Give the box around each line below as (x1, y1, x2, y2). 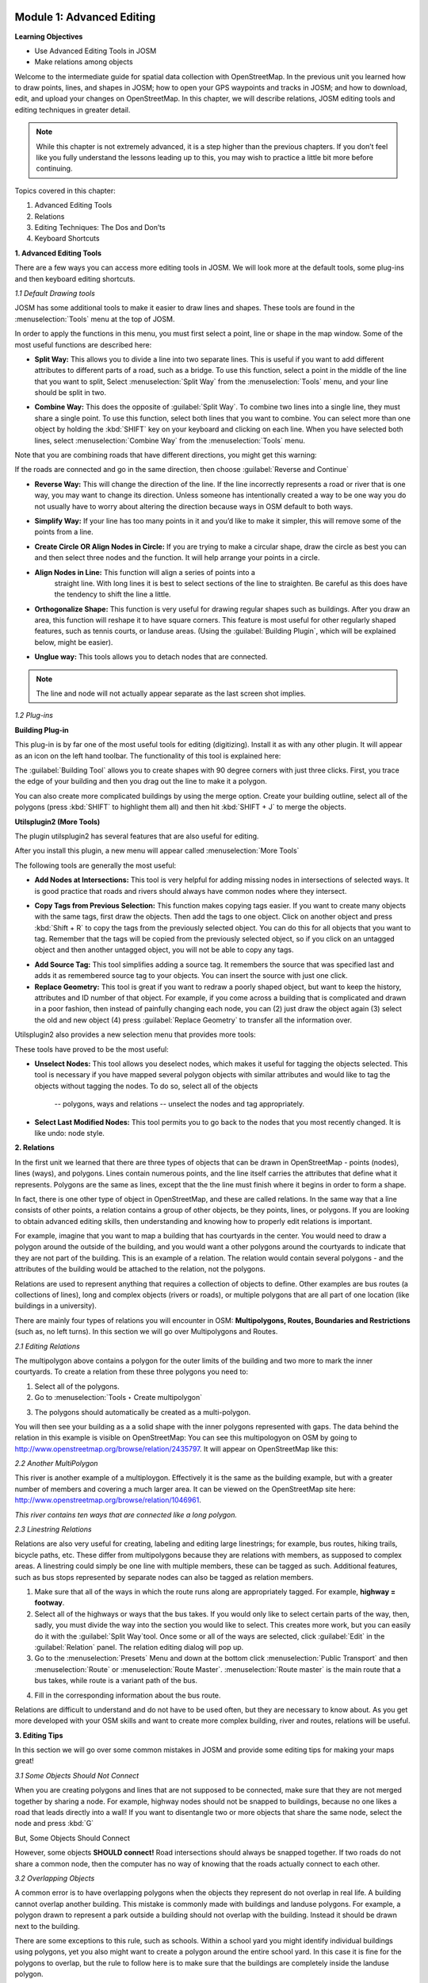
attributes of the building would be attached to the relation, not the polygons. (14, 1264, 266, 1274)
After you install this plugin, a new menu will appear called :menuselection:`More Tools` (14, 846, 300, 856)
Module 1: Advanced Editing (14, 10, 156, 24)
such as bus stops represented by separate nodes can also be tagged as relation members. (14, 1572, 314, 1582)
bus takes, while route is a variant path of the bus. (34, 1676, 198, 1686)
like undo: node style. (34, 1128, 105, 1137)
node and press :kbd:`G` (14, 1819, 94, 1828)
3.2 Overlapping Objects (14, 1873, 95, 1883)
